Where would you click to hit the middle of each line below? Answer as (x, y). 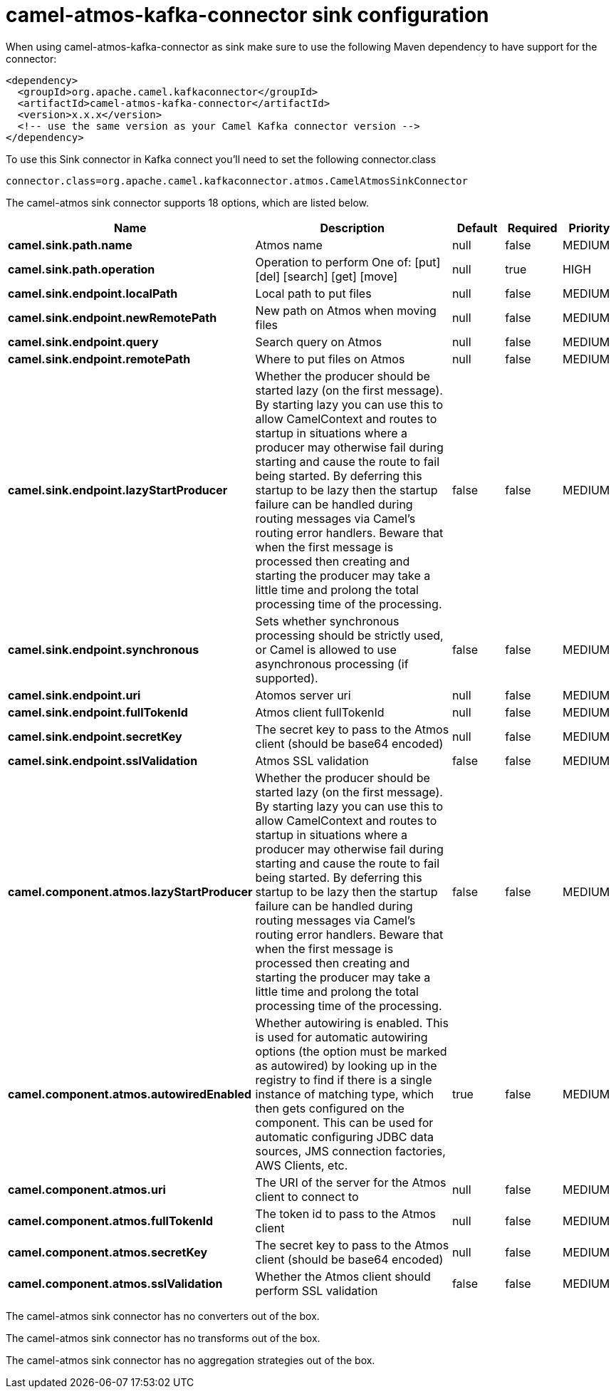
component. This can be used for (344, 1122)
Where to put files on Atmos (330, 359)
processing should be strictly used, (349, 635)
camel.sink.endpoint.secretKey (95, 736)
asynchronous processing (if (332, 664)
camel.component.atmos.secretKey (108, 1252)
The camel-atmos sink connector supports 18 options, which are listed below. (187, 202)
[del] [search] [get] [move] (327, 276)
